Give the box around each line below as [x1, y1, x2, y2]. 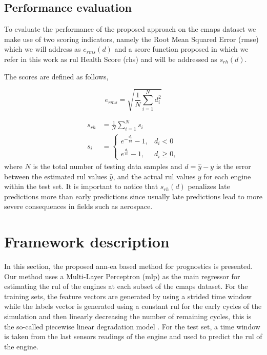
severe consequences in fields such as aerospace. [4, 201, 153, 212]
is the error [216, 160, 251, 171]
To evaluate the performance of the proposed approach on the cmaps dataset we [4, 24, 256, 34]
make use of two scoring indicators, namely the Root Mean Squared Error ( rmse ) [4, 33, 259, 44]
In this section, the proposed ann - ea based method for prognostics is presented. [4, 261, 253, 272]
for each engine [203, 171, 251, 181]
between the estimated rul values [4, 171, 107, 181]
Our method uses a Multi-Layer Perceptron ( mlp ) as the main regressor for [4, 270, 240, 281]
